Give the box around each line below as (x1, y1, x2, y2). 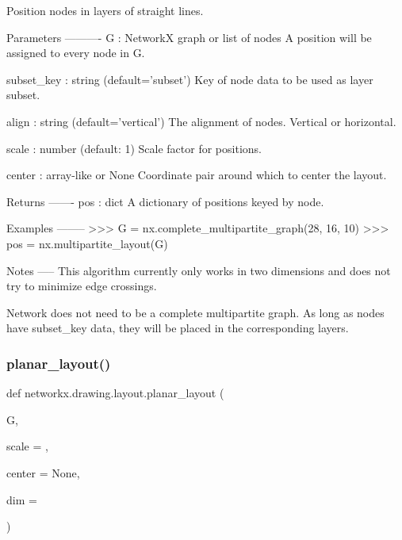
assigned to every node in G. (6, 44, 145, 61)
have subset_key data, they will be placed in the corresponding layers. (6, 320, 349, 336)
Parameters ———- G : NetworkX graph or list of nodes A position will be (6, 29, 372, 45)
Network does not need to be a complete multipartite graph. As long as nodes (6, 304, 385, 320)
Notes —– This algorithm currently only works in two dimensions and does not (6, 262, 391, 278)
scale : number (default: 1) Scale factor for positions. (6, 140, 262, 156)
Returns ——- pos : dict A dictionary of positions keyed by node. (6, 193, 324, 209)
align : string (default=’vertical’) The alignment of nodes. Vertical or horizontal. (6, 113, 396, 129)
